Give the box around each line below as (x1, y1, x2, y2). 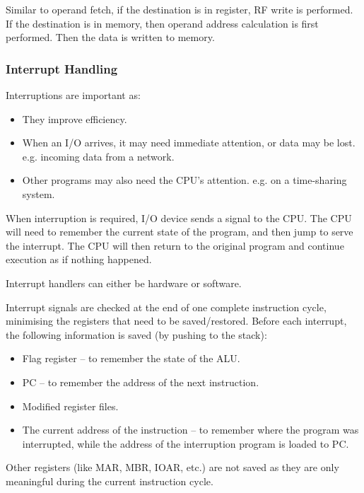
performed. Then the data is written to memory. (6, 30, 215, 45)
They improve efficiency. (22, 111, 127, 126)
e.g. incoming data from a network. (22, 149, 175, 163)
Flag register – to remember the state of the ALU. (22, 351, 240, 366)
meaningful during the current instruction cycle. (6, 473, 213, 488)
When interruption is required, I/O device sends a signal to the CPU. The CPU (6, 210, 352, 225)
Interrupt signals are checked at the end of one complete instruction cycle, (6, 299, 327, 314)
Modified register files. (22, 398, 119, 413)
